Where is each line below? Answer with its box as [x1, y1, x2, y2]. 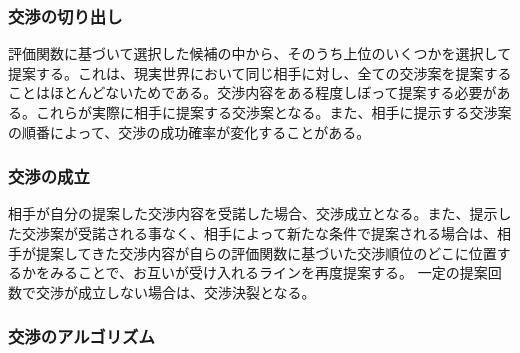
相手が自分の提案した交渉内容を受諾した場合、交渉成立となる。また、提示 [8, 203, 498, 224]
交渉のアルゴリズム [8, 324, 155, 349]
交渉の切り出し [8, 3, 123, 28]
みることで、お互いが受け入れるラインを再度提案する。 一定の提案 [49, 262, 488, 283]
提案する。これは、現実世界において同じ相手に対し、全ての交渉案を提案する [8, 62, 512, 83]
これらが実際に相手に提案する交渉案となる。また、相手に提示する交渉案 [35, 102, 512, 122]
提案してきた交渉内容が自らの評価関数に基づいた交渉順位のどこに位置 [35, 242, 497, 263]
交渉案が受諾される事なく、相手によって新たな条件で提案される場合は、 [21, 223, 497, 243]
